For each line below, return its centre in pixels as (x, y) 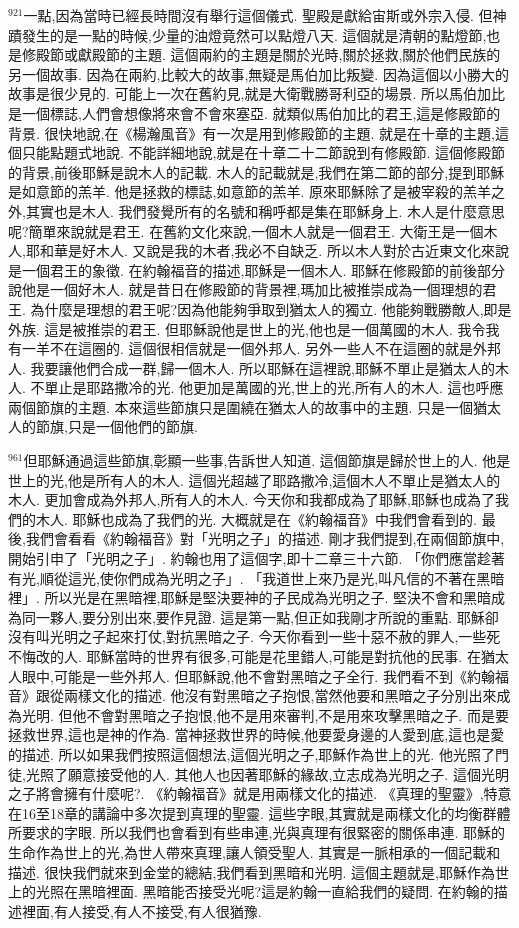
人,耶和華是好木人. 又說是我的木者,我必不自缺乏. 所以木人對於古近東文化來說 (258, 250)
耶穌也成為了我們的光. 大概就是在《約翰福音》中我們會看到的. (274, 518)
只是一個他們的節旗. (132, 426)
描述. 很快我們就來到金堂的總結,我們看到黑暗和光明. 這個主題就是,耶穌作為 (251, 871)
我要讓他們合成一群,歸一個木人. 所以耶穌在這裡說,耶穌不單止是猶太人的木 (269, 367)
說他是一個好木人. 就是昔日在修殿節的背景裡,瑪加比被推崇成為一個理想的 (245, 289)
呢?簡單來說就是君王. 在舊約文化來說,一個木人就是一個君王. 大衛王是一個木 (253, 230)
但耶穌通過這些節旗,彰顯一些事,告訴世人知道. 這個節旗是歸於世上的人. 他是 (267, 460)
